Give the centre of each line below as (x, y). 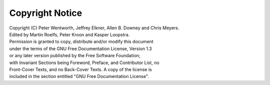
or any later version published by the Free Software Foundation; (75, 56)
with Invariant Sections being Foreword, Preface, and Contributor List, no (84, 63)
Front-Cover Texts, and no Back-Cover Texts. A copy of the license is (80, 69)
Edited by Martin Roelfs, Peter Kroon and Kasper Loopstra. (69, 34)
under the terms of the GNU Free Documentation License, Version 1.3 (80, 48)
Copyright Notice (46, 13)
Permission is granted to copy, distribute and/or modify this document (81, 42)
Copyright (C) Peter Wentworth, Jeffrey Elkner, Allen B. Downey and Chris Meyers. (94, 28)
